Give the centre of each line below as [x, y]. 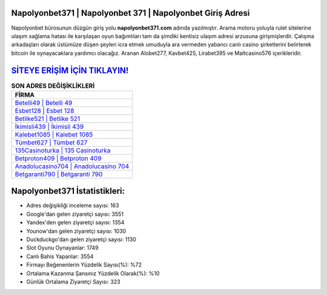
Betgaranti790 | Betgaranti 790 [59, 174]
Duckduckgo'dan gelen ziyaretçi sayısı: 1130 [81, 239]
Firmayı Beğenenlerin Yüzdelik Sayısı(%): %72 [84, 265]
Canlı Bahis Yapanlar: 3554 [60, 256]
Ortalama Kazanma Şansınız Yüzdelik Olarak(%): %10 [93, 273]
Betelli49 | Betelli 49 [44, 103]
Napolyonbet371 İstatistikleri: [68, 191]
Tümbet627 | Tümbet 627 [51, 142]
